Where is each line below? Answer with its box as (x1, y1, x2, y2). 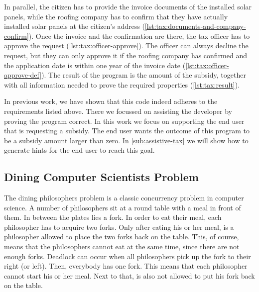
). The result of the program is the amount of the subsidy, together (41, 70, 246, 80)
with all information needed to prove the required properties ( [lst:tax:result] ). (4, 79, 240, 90)
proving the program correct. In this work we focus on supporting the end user (4, 115, 245, 126)
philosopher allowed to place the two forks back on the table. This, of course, (4, 231, 239, 242)
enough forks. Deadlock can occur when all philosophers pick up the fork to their (4, 251, 251, 261)
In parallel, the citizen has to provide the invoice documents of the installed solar (4, 1, 252, 11)
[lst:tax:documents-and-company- (144, 21, 246, 31)
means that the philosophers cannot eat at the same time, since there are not (4, 241, 240, 252)
